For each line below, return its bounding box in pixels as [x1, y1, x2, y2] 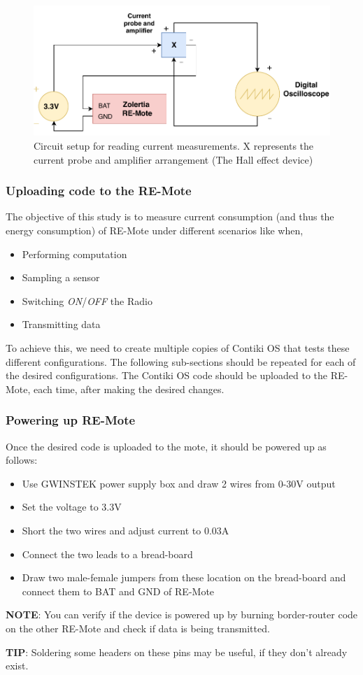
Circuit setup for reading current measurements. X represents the [34, 138, 314, 153]
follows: [6, 453, 38, 467]
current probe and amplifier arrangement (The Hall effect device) [34, 152, 313, 166]
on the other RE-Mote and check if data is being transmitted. [6, 620, 270, 635]
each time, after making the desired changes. [34, 381, 225, 396]
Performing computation [22, 246, 127, 261]
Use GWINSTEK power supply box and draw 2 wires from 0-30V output [22, 476, 336, 490]
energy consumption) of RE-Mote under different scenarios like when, [6, 223, 304, 238]
